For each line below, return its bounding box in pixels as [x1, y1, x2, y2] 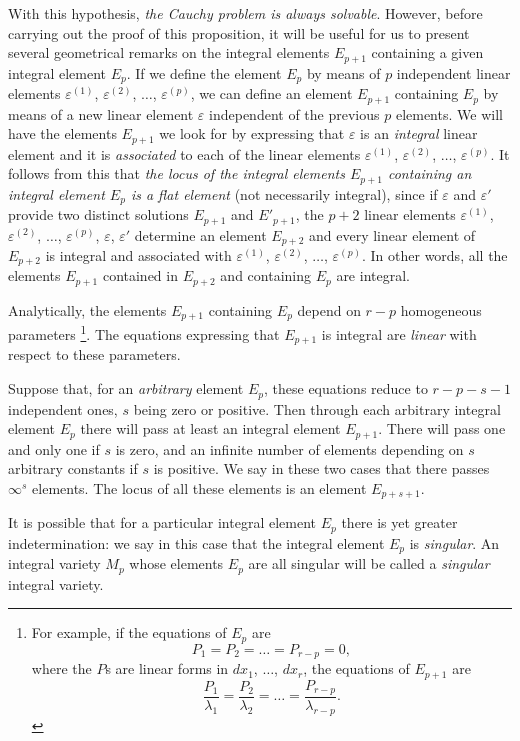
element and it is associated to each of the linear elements [8, 143, 361, 164]
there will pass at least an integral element [80, 418, 341, 439]
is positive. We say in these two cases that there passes [153, 458, 490, 479]
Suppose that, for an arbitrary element [8, 378, 244, 399]
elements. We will [395, 103, 503, 124]
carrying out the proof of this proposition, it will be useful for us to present [8, 22, 470, 43]
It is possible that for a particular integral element [8, 512, 316, 533]
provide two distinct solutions [8, 204, 189, 225]
